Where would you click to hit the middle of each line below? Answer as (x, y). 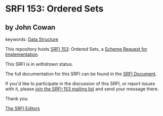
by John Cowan (30, 27)
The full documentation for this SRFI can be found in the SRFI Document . (81, 74)
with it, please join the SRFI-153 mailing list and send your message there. (82, 89)
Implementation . (22, 54)
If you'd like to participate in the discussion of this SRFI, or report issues (80, 84)
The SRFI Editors (23, 108)
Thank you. (17, 99)
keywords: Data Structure (32, 39)
